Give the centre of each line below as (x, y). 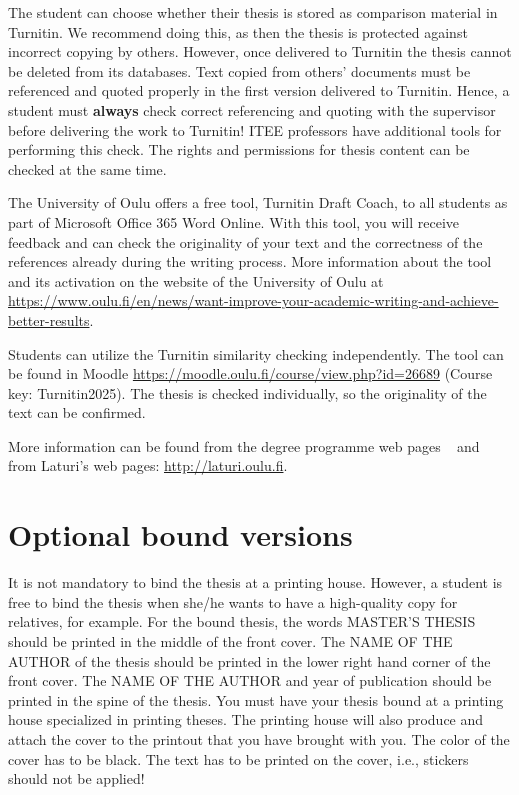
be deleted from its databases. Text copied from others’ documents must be (239, 70)
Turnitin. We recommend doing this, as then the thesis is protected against (238, 31)
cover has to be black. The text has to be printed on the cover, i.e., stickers (238, 758)
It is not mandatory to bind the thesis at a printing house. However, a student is (255, 582)
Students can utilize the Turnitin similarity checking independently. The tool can (256, 353)
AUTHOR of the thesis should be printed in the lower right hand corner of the (249, 660)
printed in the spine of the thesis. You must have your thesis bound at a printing (256, 699)
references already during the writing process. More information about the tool (250, 261)
